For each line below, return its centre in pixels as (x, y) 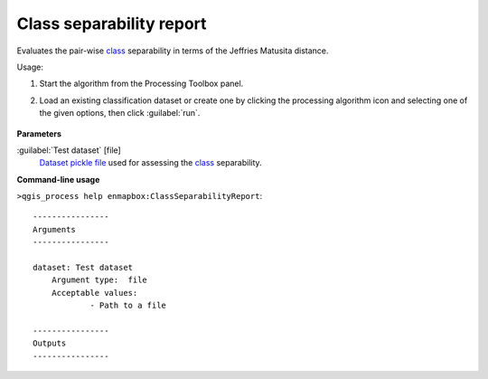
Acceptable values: (94, 293)
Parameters (39, 133)
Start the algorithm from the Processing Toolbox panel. (141, 84)
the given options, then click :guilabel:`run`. (120, 113)
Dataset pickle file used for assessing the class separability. (150, 163)
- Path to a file (128, 306)
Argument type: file (99, 280)
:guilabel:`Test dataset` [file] (69, 150)
